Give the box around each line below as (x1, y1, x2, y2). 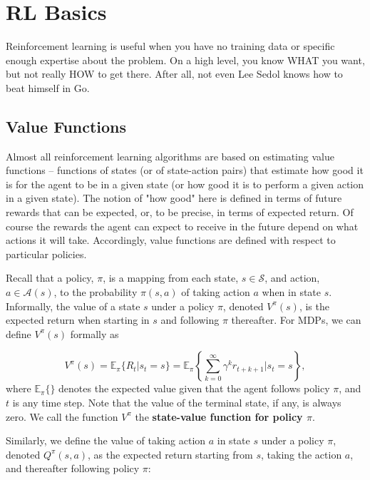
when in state (262, 285, 322, 300)
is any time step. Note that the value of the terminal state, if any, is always (12, 395, 341, 410)
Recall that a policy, (6, 270, 94, 285)
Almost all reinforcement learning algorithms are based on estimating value (6, 148, 334, 163)
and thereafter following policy (6, 461, 140, 476)
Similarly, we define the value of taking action (6, 433, 206, 448)
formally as (70, 326, 119, 341)
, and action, (264, 270, 320, 285)
